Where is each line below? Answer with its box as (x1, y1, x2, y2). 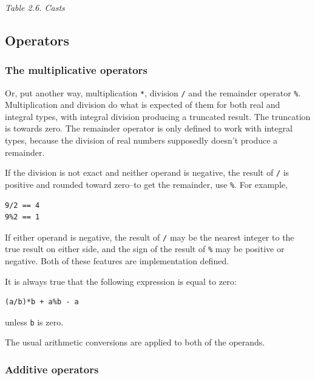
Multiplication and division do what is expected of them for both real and (5, 98, 280, 111)
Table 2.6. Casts (5, 1, 65, 13)
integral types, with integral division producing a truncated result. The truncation (5, 110, 311, 122)
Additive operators (5, 361, 99, 376)
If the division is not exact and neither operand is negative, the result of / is (5, 166, 290, 179)
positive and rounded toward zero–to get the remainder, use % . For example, (5, 178, 288, 190)
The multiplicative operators (5, 62, 147, 78)
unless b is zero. (5, 315, 64, 328)
